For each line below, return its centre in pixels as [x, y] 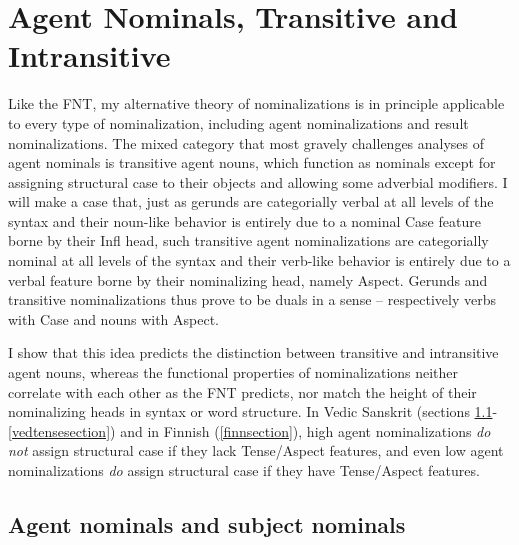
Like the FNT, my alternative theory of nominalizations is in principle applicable [256, 103]
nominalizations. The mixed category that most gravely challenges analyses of [246, 142]
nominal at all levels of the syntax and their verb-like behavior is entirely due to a [259, 260]
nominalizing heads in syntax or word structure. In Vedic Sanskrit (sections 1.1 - [253, 411]
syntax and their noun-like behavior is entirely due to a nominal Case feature [244, 220]
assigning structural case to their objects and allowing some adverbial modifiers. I [258, 181]
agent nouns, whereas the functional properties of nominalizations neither [233, 372]
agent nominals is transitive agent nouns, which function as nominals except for [252, 162]
